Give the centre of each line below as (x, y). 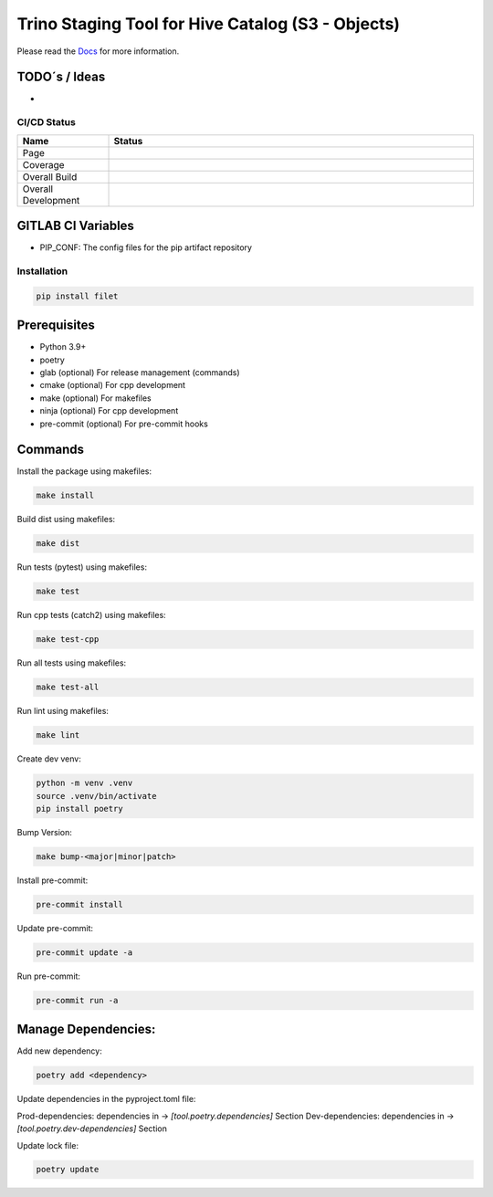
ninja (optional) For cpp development (109, 411)
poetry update (68, 1170)
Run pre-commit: (49, 976)
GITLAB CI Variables (75, 226)
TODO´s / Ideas (61, 77)
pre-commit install (79, 904)
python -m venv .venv (84, 783)
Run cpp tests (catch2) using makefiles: (91, 615)
